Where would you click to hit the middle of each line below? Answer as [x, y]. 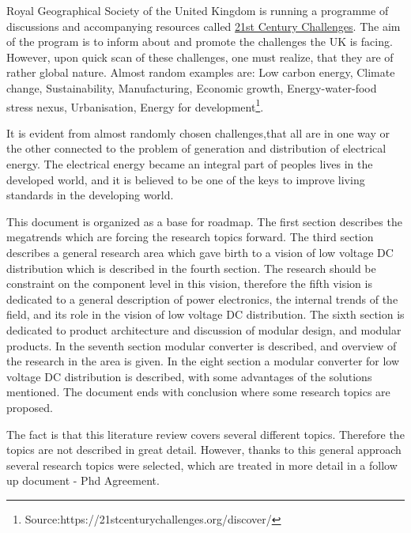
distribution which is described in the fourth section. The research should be [191, 268]
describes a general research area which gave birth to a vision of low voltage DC [200, 252]
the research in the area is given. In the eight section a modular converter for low [203, 361]
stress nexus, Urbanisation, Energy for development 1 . [135, 105]
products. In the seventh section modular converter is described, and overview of [202, 345]
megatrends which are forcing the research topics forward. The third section [190, 237]
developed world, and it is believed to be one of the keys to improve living [186, 179]
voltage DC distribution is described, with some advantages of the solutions [189, 376]
